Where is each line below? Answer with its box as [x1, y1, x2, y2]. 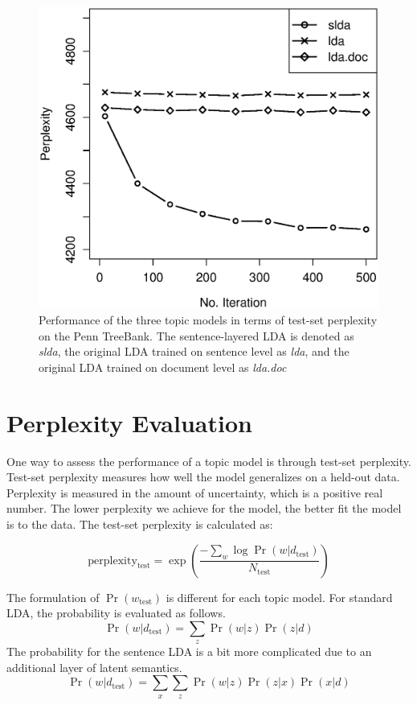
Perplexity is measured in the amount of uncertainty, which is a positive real [6, 484, 383, 501]
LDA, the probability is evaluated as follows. [6, 604, 226, 621]
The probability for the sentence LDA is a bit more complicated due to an [6, 643, 372, 660]
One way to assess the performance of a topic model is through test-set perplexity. [6, 452, 411, 469]
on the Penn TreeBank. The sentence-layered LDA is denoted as [39, 327, 354, 344]
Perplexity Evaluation [6, 406, 252, 439]
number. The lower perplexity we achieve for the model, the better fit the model [6, 500, 402, 517]
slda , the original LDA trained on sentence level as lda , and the [39, 343, 350, 360]
